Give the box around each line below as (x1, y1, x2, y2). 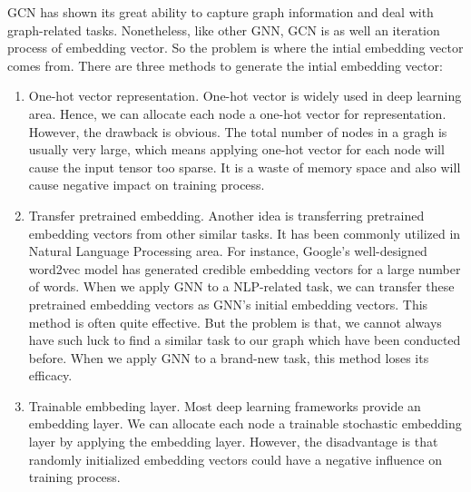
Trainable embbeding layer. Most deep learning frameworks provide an (28, 396, 421, 415)
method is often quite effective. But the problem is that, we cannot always (28, 312, 442, 331)
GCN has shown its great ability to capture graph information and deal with (7, 3, 434, 21)
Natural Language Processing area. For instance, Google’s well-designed (28, 241, 427, 261)
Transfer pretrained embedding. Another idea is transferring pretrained (28, 205, 425, 224)
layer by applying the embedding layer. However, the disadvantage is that (28, 432, 438, 451)
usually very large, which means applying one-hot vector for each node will (28, 140, 445, 159)
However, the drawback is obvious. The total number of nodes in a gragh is (28, 122, 447, 141)
